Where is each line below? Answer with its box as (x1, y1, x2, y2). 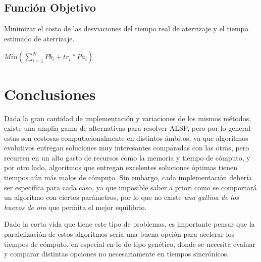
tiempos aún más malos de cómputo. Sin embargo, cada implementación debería (4, 172, 252, 183)
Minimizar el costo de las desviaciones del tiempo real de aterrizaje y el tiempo (4, 23, 248, 34)
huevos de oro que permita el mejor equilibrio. (4, 201, 147, 212)
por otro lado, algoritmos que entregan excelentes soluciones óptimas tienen (4, 162, 238, 173)
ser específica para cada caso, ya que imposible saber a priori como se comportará (4, 182, 257, 192)
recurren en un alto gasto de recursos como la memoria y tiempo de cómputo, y (4, 152, 250, 163)
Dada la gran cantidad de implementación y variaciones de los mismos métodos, (4, 113, 251, 123)
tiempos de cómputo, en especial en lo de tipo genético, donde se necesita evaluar (4, 238, 256, 249)
